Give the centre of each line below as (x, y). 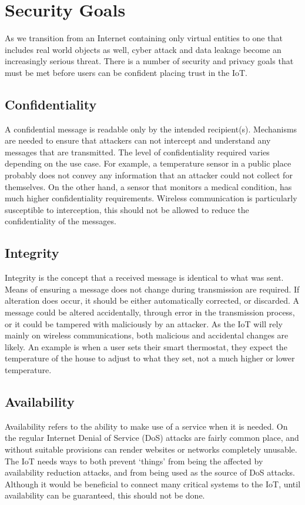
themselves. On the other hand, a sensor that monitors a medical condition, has (148, 186)
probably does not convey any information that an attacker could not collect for (149, 175)
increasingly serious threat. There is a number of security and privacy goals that (149, 61)
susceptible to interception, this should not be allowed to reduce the (127, 209)
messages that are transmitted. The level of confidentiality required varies (137, 152)
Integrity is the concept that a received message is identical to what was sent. (144, 278)
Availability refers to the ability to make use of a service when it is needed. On (146, 426)
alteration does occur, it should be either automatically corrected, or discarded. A (152, 300)
